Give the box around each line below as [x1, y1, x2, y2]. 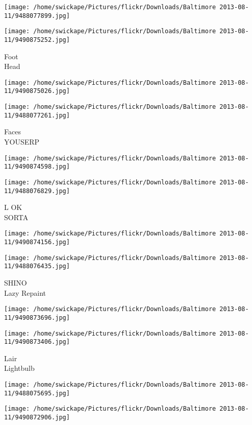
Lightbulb [4, 363, 35, 373]
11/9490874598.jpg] [4, 163, 70, 171]
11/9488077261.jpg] [4, 111, 70, 119]
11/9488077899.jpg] [4, 12, 70, 19]
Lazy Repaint [4, 287, 46, 298]
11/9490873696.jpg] [4, 314, 70, 321]
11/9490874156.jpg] [4, 239, 70, 246]
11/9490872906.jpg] [4, 414, 70, 421]
